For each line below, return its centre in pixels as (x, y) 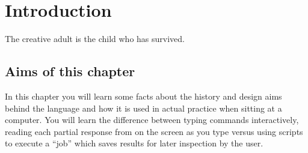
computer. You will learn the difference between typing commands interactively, (152, 120)
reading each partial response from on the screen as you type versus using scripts (154, 131)
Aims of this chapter (70, 71)
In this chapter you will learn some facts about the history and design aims (143, 96)
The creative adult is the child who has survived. (95, 39)
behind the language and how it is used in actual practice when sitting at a (143, 108)
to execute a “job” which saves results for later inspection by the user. (134, 143)
